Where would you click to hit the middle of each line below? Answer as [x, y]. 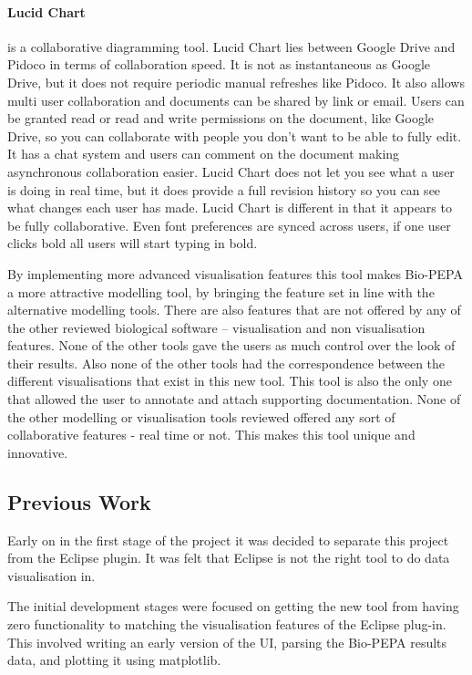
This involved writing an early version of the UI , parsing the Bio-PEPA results [227, 642]
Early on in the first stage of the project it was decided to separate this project [228, 540]
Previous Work [79, 501]
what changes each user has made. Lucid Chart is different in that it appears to [230, 208]
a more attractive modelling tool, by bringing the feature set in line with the [221, 291]
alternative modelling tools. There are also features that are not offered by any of [234, 310]
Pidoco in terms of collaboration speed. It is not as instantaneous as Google [219, 64]
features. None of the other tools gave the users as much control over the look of [231, 345]
